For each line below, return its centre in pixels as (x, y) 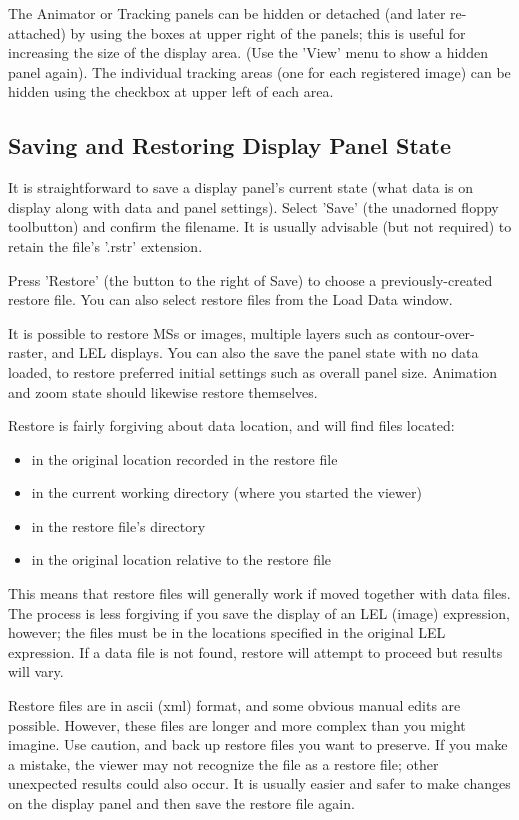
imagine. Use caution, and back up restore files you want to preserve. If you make (258, 744)
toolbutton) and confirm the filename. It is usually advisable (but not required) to (260, 226)
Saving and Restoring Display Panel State (229, 145)
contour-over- (434, 332)
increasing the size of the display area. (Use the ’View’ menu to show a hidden (248, 52)
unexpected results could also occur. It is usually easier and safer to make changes (259, 783)
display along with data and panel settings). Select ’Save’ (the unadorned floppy (253, 206)
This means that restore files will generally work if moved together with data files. (259, 593)
